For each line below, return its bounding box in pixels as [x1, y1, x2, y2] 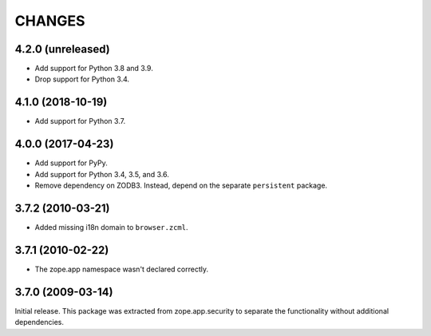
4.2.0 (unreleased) [14, 42, 111, 56]
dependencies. [14, 318, 64, 327]
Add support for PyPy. [34, 158, 108, 168]
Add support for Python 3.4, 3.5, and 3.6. [34, 169, 169, 179]
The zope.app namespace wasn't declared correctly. [34, 264, 209, 274]
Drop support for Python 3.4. [34, 74, 130, 84]
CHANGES [14, 12, 85, 30]
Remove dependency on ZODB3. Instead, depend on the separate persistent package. [34, 180, 327, 191]
